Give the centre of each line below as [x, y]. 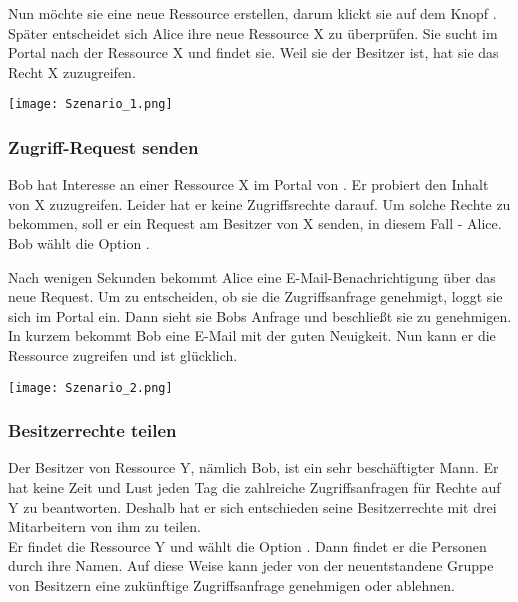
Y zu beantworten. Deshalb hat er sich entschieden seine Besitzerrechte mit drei [252, 506]
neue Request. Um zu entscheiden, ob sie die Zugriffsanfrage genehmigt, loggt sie [255, 296]
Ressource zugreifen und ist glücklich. [123, 355]
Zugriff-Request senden [103, 146]
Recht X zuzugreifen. [72, 71]
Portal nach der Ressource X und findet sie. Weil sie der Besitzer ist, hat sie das [253, 52]
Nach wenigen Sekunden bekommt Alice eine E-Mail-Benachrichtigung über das [252, 276]
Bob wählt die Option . [79, 243]
